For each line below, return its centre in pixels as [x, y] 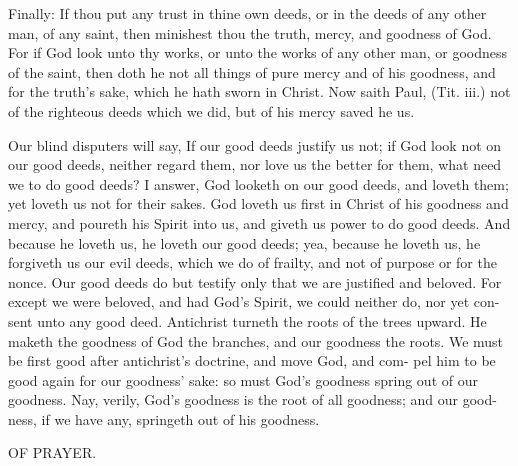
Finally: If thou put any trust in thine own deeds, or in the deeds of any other [247, 13]
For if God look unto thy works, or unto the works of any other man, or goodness [258, 52]
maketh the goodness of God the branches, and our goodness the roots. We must [256, 340]
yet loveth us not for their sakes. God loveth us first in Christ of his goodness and [258, 203]
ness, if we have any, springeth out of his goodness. [164, 418]
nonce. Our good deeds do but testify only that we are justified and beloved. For [255, 281]
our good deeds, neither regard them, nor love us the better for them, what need [255, 164]
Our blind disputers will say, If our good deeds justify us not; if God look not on [255, 144]
